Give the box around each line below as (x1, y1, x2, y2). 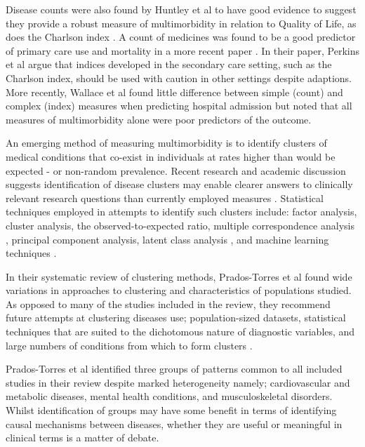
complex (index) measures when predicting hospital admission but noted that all (6, 98, 352, 113)
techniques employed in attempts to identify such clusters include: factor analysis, (6, 204, 357, 219)
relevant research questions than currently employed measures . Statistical (6, 190, 324, 205)
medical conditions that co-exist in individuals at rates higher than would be (6, 149, 336, 164)
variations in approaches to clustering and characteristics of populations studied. (6, 283, 352, 298)
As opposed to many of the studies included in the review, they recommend (6, 296, 331, 311)
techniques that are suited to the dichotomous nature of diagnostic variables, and (6, 324, 355, 339)
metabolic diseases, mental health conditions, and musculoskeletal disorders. (6, 389, 333, 403)
